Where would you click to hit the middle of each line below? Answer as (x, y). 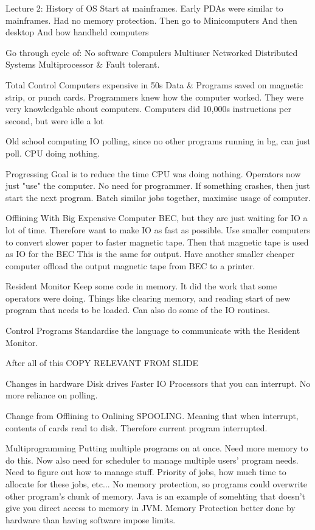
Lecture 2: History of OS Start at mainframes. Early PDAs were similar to (144, 8)
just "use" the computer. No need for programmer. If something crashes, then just (158, 185)
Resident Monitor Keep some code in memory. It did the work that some (141, 286)
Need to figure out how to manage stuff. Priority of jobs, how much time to (146, 472)
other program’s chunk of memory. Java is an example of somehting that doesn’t (155, 496)
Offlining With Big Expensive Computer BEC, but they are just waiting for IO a (157, 218)
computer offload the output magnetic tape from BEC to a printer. (130, 265)
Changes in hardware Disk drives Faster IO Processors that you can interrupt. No (158, 383)
